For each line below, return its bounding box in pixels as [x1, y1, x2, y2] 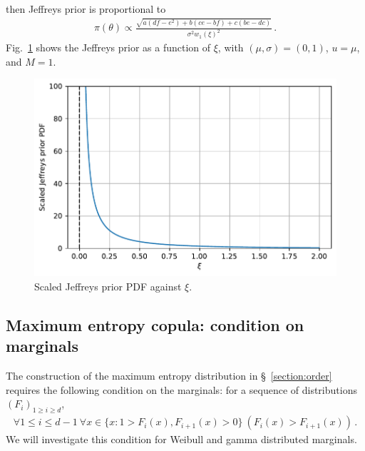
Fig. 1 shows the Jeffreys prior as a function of [6, 40, 211, 55]
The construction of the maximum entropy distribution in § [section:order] [6, 368, 332, 383]
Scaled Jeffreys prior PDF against [34, 278, 182, 293]
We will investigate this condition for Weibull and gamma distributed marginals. [6, 432, 357, 447]
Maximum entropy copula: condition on [6, 313, 304, 335]
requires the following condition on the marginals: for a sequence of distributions [6, 382, 357, 397]
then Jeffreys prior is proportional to [6, 1, 166, 16]
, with [217, 40, 244, 55]
